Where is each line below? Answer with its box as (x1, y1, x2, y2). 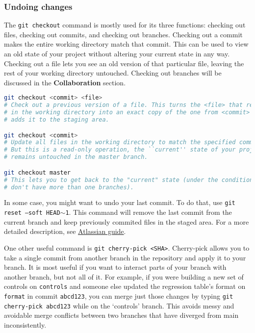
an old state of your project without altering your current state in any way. (4, 49, 230, 59)
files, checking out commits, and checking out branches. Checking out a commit (4, 29, 243, 39)
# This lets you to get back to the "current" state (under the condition (4, 176, 254, 183)
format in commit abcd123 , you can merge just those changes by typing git (4, 290, 233, 301)
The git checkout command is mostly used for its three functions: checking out (4, 20, 246, 30)
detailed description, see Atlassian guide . (4, 226, 126, 236)
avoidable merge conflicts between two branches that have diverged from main (4, 310, 239, 320)
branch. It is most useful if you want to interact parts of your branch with (4, 262, 227, 272)
